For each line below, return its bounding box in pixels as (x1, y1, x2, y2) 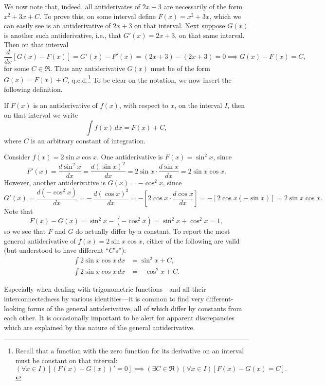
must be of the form (150, 63, 210, 73)
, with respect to (119, 100, 168, 110)
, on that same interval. (175, 30, 245, 40)
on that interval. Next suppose (134, 20, 225, 31)
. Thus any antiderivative (50, 63, 125, 73)
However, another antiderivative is (4, 177, 106, 188)
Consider (4, 152, 30, 162)
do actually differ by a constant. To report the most (75, 226, 230, 236)
